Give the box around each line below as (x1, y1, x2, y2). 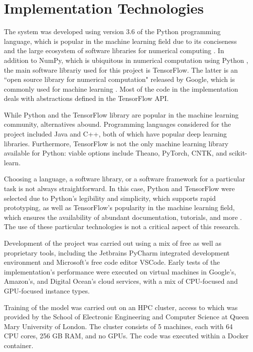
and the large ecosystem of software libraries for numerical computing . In (4, 45, 224, 56)
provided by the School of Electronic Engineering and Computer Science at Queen (4, 312, 249, 322)
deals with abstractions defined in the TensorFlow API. (4, 93, 169, 103)
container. (4, 340, 34, 350)
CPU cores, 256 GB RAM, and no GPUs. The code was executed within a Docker (4, 331, 249, 341)
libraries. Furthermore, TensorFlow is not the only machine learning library (4, 138, 229, 148)
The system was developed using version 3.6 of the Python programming (4, 26, 221, 37)
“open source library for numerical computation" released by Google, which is (4, 74, 235, 84)
